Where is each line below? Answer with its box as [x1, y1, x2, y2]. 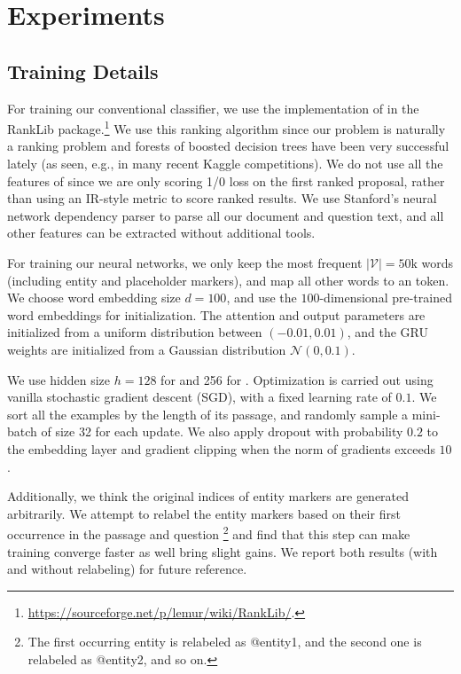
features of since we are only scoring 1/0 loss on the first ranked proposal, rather [7, 171, 445, 190]
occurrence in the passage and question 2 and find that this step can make [7, 522, 410, 543]
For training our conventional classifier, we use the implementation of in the [7, 98, 419, 117]
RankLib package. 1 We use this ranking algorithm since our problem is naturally [7, 117, 446, 137]
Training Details [7, 57, 159, 84]
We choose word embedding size [7, 288, 181, 307]
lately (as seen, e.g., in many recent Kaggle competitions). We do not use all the [7, 154, 443, 173]
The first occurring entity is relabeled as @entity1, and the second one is [27, 632, 422, 651]
